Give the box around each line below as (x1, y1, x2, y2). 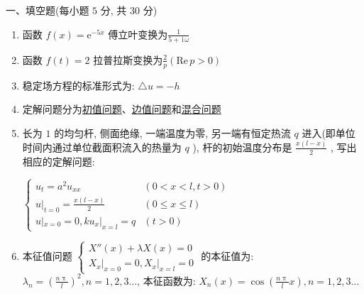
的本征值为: (201, 249, 254, 263)
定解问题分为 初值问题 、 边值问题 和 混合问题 (22, 102, 221, 116)
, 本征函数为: (137, 273, 196, 288)
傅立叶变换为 (108, 26, 168, 41)
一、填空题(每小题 (6, 3, 89, 17)
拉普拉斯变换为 (93, 52, 163, 67)
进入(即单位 (302, 125, 355, 140)
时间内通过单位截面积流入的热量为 (22, 139, 182, 154)
